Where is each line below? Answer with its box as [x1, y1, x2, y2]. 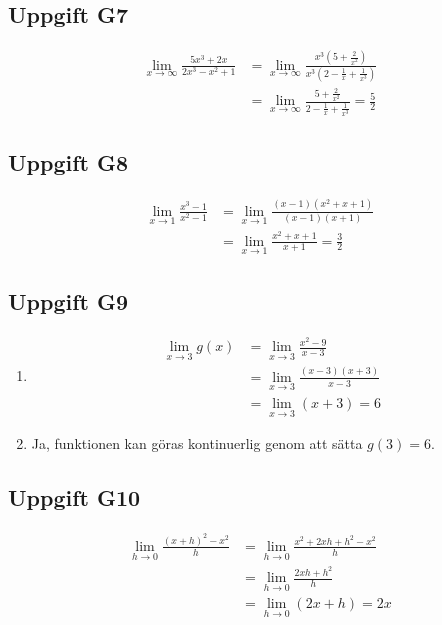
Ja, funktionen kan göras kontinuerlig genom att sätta [31, 433, 363, 454]
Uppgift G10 [8, 482, 141, 513]
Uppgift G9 [8, 286, 129, 317]
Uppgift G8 [8, 147, 129, 178]
